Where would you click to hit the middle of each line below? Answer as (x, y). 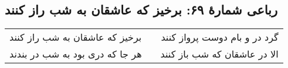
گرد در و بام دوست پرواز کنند (220, 37)
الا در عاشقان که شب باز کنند (219, 54)
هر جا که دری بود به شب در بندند (76, 54)
